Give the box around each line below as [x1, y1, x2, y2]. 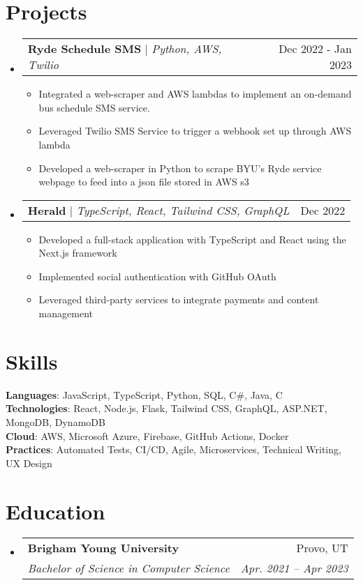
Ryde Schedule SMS [27, 40, 142, 57]
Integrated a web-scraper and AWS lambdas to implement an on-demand [38, 86, 352, 101]
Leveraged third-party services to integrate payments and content [38, 292, 319, 307]
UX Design [6, 455, 52, 470]
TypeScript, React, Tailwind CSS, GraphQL [76, 202, 290, 218]
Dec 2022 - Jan [279, 40, 352, 57]
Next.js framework [38, 245, 117, 260]
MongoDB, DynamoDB [6, 414, 105, 429]
